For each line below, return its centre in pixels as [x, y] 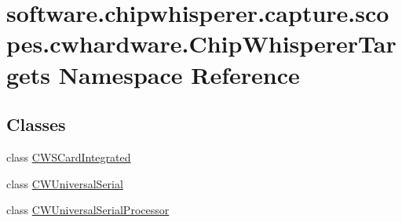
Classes [36, 124]
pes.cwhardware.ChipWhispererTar [201, 44]
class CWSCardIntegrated [69, 156]
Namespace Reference [179, 74]
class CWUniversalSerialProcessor [88, 210]
